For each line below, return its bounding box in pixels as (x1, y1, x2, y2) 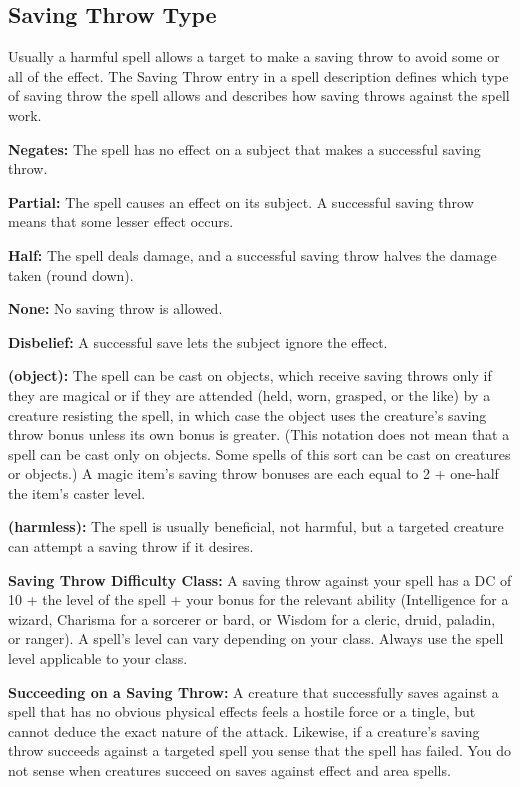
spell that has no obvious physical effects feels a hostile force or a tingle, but (8, 701, 476, 722)
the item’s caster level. (8, 482, 146, 503)
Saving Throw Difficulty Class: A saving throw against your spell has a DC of (8, 569, 512, 590)
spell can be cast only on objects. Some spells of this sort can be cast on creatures (8, 443, 511, 464)
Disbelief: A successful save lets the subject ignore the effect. (8, 331, 388, 352)
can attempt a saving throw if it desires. (8, 536, 254, 557)
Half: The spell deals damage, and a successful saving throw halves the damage (8, 244, 497, 265)
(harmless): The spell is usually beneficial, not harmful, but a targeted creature (8, 516, 504, 537)
